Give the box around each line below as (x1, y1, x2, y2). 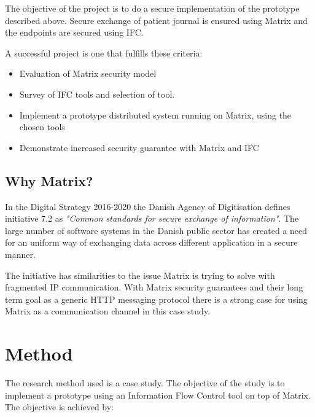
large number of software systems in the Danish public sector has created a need (5, 224, 308, 236)
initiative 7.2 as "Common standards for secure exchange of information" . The (5, 212, 299, 225)
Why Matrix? (5, 171, 93, 190)
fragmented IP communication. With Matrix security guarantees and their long (5, 281, 303, 294)
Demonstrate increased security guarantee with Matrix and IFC (19, 141, 259, 154)
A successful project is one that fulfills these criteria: (5, 46, 203, 59)
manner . (5, 247, 36, 260)
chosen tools (19, 120, 65, 133)
